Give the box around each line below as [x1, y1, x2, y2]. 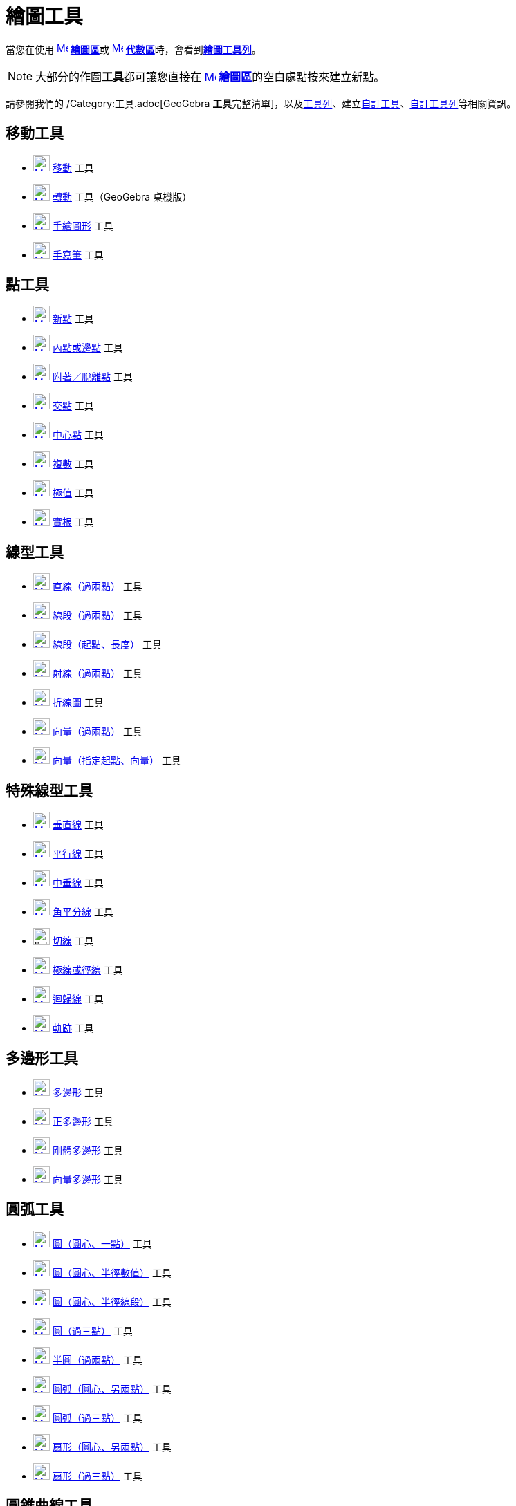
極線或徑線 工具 [52, 964, 123, 976]
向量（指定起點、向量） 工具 [52, 754, 181, 767]
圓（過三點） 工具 [52, 1324, 133, 1337]
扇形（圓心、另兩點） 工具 [52, 1440, 172, 1453]
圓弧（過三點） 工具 [52, 1411, 142, 1424]
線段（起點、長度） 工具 [52, 638, 162, 651]
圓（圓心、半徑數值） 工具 [52, 1266, 172, 1279]
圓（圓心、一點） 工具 [52, 1237, 152, 1249]
